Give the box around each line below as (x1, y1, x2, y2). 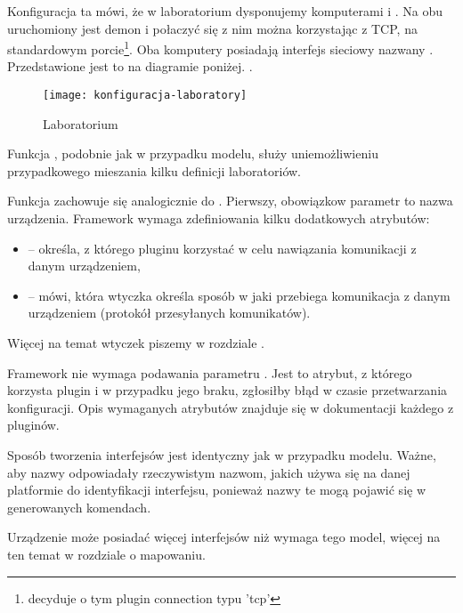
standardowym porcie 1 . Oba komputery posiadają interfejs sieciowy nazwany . (7, 37, 434, 58)
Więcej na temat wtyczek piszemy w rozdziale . (7, 334, 264, 352)
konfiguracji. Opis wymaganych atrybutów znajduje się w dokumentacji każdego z (7, 398, 454, 416)
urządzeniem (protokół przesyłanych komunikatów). (28, 303, 311, 322)
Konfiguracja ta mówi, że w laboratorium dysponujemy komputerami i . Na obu (7, 2, 443, 20)
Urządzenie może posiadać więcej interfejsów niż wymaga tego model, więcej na (7, 528, 441, 546)
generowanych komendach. (7, 497, 151, 516)
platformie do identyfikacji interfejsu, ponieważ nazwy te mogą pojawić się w (7, 480, 426, 499)
